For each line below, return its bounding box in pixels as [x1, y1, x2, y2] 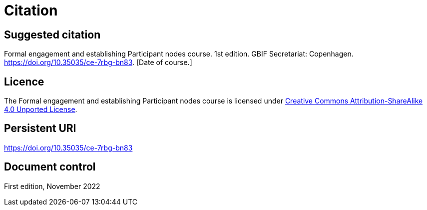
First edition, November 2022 [4, 181, 100, 190]
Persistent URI [4, 122, 76, 135]
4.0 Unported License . [4, 105, 77, 114]
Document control [4, 160, 96, 173]
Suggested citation [4, 28, 101, 41]
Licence [4, 75, 44, 88]
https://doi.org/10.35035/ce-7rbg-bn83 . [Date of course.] [4, 58, 192, 67]
